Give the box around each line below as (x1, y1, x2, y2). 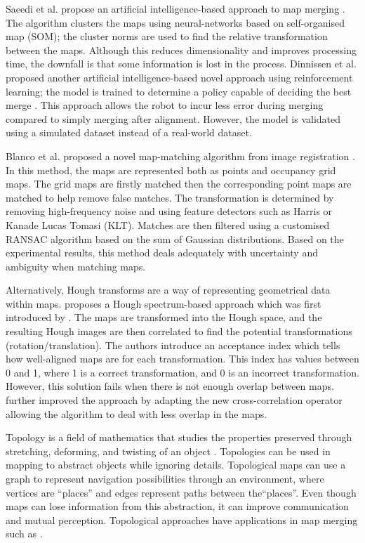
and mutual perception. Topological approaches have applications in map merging (6, 512, 358, 527)
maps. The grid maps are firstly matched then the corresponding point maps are (6, 176, 352, 191)
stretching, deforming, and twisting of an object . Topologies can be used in (6, 443, 331, 458)
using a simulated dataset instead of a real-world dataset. (6, 125, 252, 140)
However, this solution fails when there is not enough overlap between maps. (6, 379, 334, 393)
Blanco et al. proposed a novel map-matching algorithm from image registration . (6, 148, 355, 163)
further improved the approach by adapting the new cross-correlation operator (6, 393, 343, 407)
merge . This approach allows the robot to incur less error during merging (6, 98, 324, 112)
